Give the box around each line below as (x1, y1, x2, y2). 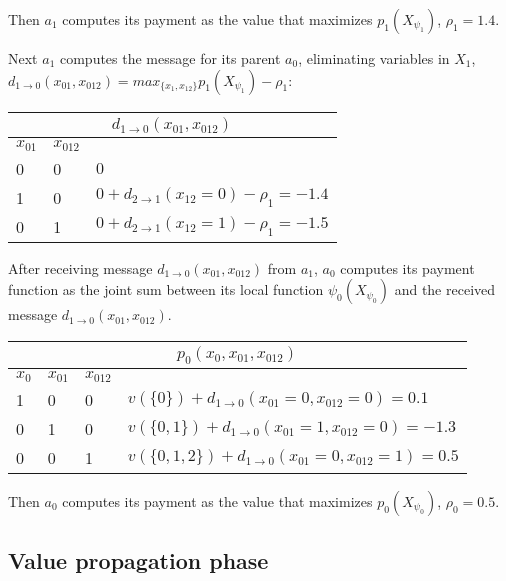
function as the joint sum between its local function (8, 279, 324, 300)
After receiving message (8, 257, 153, 278)
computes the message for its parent (59, 48, 281, 68)
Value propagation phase (8, 545, 269, 576)
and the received (394, 279, 496, 300)
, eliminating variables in (298, 48, 450, 68)
